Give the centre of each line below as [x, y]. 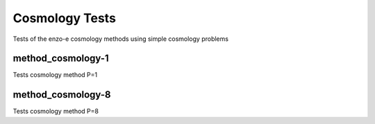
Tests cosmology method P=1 [55, 75]
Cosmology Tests [64, 18]
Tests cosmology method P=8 [56, 112]
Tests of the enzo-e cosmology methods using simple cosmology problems [121, 39]
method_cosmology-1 [61, 59]
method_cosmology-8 [62, 95]
